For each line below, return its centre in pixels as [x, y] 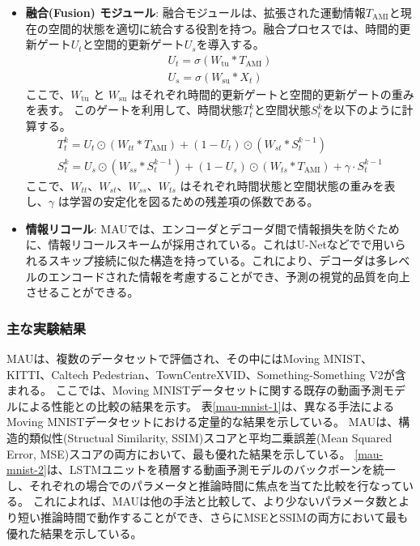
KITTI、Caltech [48, 374]
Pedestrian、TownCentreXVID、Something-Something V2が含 [249, 374]
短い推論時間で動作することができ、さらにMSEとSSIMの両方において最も [213, 517]
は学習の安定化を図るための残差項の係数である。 [188, 201]
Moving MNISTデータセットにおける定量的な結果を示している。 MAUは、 [203, 422]
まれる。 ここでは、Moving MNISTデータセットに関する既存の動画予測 [195, 390]
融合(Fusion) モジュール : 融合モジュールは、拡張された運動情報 [195, 12]
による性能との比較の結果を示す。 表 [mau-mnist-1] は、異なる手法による [206, 405]
